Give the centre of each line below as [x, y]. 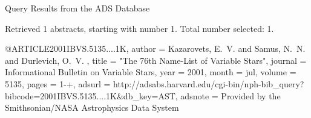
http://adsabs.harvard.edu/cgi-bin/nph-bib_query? [209, 83]
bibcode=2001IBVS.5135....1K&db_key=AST [90, 95]
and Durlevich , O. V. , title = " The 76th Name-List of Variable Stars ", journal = [156, 60]
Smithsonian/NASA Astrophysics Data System [92, 107]
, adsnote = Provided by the [228, 95]
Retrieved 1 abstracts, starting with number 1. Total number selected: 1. [139, 28]
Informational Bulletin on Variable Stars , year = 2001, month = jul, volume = [151, 72]
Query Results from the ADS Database [77, 8]
